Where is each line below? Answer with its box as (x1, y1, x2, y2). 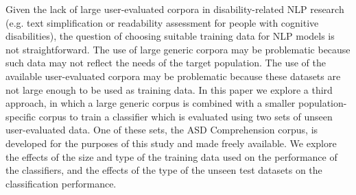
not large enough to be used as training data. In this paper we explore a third (5, 82, 333, 96)
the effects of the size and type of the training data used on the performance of (5, 149, 337, 164)
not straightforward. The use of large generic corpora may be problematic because (5, 42, 351, 56)
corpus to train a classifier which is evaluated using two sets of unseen (38, 109, 333, 123)
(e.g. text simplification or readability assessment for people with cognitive (5, 15, 319, 29)
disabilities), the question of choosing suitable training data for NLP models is (5, 29, 335, 43)
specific (5, 109, 36, 123)
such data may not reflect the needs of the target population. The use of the (5, 55, 326, 70)
